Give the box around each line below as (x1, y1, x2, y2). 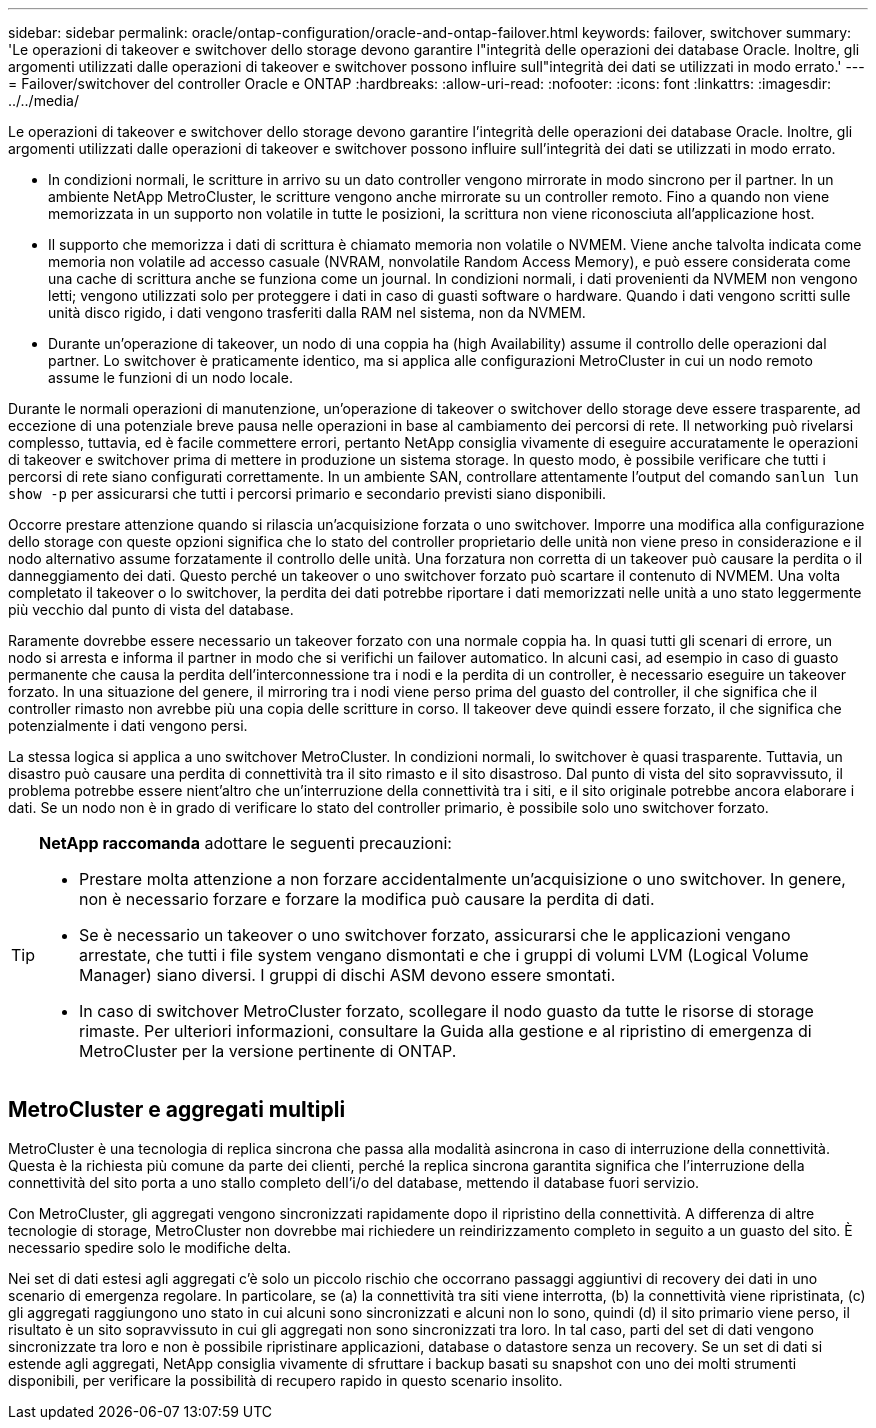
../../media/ (8, 92, 79, 109)
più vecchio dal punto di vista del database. (8, 601, 294, 618)
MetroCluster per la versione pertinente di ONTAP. (79, 1041, 457, 1061)
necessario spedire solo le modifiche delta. (8, 1238, 292, 1256)
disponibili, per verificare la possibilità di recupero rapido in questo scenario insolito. (8, 1371, 563, 1389)
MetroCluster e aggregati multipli (8, 1097, 346, 1123)
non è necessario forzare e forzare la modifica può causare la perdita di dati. (79, 889, 655, 909)
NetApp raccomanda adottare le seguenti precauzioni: (39, 833, 452, 853)
